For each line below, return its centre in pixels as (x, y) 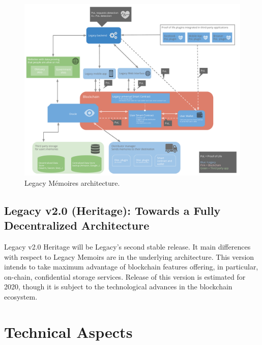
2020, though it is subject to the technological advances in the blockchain (118, 287)
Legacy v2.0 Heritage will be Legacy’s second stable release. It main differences (127, 247)
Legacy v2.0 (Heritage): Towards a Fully (112, 210)
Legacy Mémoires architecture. (72, 182)
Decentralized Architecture (77, 225)
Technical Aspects (68, 331)
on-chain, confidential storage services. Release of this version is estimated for (125, 276)
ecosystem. (21, 296)
